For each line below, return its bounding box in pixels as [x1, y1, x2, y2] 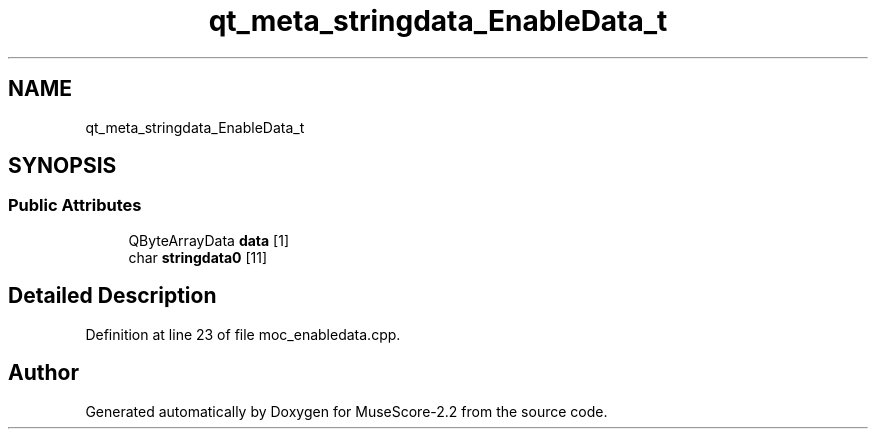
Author [8, 360, 79, 386]
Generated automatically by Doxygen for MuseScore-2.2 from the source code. [85, 402, 608, 420]
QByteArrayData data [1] [128, 231, 290, 249]
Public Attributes [8, 195, 142, 216]
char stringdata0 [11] [128, 248, 268, 266]
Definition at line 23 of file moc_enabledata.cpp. [85, 325, 401, 343]
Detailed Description [8, 283, 217, 309]
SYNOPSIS [8, 153, 117, 179]
